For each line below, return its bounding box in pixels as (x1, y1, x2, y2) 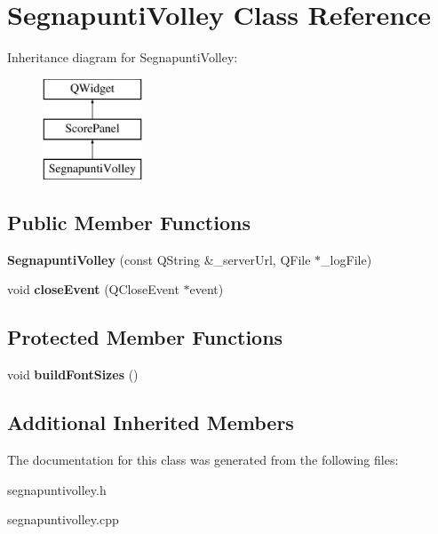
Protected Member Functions (7, 323, 283, 351)
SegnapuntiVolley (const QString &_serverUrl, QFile (7, 250, 311, 268)
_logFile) (321, 250, 372, 268)
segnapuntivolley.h (7, 480, 107, 498)
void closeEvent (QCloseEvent (7, 280, 179, 299)
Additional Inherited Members (7, 409, 294, 436)
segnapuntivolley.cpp (7, 510, 119, 529)
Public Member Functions (7, 209, 251, 236)
